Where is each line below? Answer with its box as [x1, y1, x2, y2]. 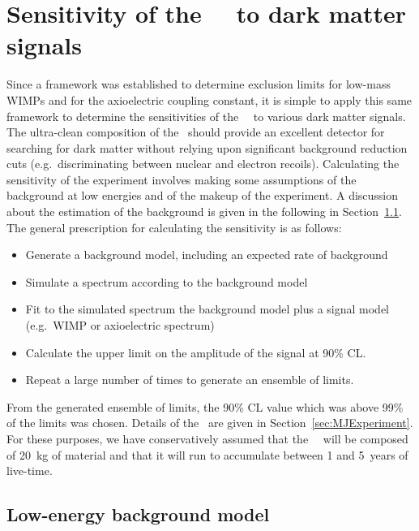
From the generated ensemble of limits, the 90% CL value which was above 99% [6, 398, 404, 415]
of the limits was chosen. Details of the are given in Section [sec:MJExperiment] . [6, 414, 413, 431]
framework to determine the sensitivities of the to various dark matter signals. [6, 107, 406, 124]
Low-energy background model [6, 502, 270, 527]
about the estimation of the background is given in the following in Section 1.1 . [6, 203, 402, 220]
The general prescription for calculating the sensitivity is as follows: [6, 218, 342, 235]
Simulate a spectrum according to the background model [25, 273, 308, 290]
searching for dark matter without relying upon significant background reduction [6, 139, 408, 156]
